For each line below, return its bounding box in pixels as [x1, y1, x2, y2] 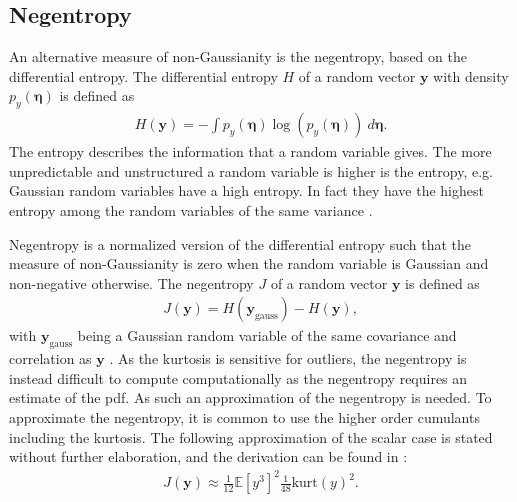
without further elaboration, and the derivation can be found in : [9, 446, 408, 467]
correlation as [9, 348, 92, 369]
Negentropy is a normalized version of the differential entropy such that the [9, 233, 472, 254]
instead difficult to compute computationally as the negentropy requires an [9, 367, 468, 388]
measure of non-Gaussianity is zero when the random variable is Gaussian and [9, 253, 489, 274]
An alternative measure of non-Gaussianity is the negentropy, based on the [9, 46, 467, 67]
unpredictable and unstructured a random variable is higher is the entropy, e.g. [9, 160, 493, 181]
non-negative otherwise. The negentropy [9, 272, 254, 293]
